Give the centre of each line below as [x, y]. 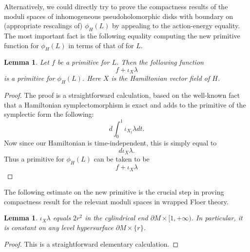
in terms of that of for [101, 45]
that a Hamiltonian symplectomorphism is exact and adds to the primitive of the [125, 104]
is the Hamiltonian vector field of [161, 78]
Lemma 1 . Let [27, 62]
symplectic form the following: [49, 114]
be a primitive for [83, 62]
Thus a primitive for [34, 159]
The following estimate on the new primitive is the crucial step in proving [114, 192]
